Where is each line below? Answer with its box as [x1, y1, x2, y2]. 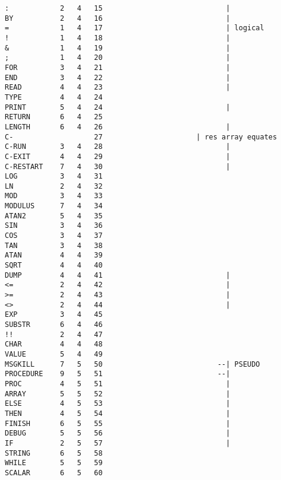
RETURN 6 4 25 [5, 113, 103, 122]
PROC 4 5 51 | [5, 379, 231, 388]
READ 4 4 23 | [5, 83, 231, 92]
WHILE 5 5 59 [5, 459, 103, 468]
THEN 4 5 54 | [5, 409, 231, 418]
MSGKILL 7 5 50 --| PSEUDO [5, 360, 260, 368]
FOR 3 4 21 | [5, 63, 231, 72]
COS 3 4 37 [5, 231, 103, 240]
